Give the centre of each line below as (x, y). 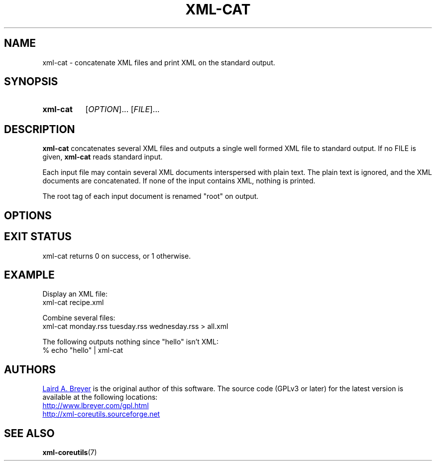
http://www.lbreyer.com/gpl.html (96, 406)
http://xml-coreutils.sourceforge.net (101, 414)
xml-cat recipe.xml (73, 303)
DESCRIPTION (40, 129)
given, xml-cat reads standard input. (103, 157)
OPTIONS (28, 215)
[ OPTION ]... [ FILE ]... (122, 109)
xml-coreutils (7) (70, 453)
